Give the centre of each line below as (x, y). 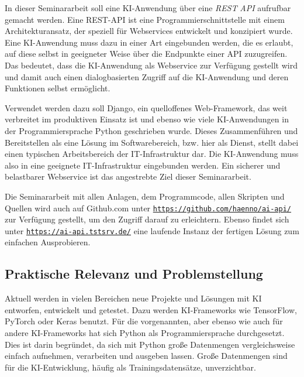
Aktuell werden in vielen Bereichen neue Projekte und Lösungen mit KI (133, 298)
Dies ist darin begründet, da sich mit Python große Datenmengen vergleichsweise (150, 344)
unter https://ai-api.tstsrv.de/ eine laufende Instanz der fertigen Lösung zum (152, 230)
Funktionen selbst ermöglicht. (58, 88)
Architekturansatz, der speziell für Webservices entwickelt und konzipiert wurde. (149, 31)
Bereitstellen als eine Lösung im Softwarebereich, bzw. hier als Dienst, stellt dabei (152, 142)
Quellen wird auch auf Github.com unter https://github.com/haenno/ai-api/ (148, 208)
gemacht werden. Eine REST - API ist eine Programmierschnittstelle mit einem (145, 19)
